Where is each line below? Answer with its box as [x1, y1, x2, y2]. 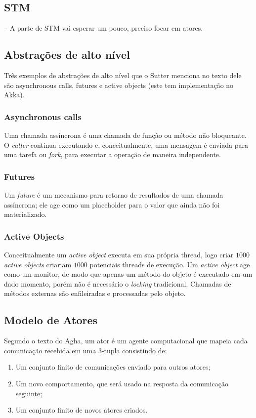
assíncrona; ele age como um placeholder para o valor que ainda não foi [4, 199, 220, 209]
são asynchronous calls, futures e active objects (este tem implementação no [4, 80, 234, 90]
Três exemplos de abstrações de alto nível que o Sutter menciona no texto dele [4, 70, 242, 80]
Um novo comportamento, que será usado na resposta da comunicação [15, 378, 228, 388]
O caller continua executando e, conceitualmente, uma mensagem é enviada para [4, 139, 249, 150]
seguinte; [15, 388, 43, 398]
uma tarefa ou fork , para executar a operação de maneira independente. [4, 149, 221, 160]
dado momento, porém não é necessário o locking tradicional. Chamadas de [4, 278, 231, 289]
